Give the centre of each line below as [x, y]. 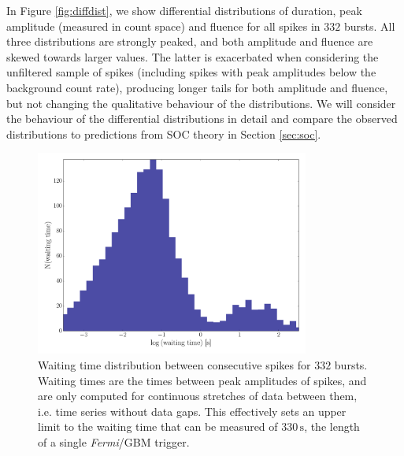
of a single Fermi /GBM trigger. [114, 442]
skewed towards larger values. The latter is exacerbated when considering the [193, 56]
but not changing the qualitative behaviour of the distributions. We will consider [201, 103]
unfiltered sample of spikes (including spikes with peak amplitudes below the [191, 72]
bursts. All [369, 26]
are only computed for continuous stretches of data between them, [198, 396]
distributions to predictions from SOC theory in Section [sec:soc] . [164, 133]
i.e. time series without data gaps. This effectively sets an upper [192, 411]
